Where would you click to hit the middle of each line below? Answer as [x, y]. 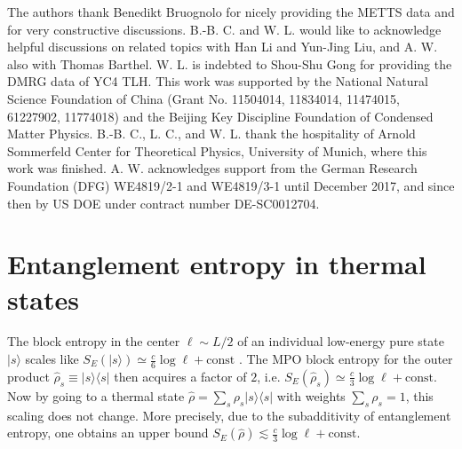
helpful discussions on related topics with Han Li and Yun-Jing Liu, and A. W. [223, 47]
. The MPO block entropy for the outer [346, 359]
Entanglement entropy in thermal [217, 264]
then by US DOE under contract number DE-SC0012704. [163, 203]
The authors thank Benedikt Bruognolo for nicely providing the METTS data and [231, 12]
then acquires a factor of [180, 376]
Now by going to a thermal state [96, 395]
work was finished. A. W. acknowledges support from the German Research [212, 168]
